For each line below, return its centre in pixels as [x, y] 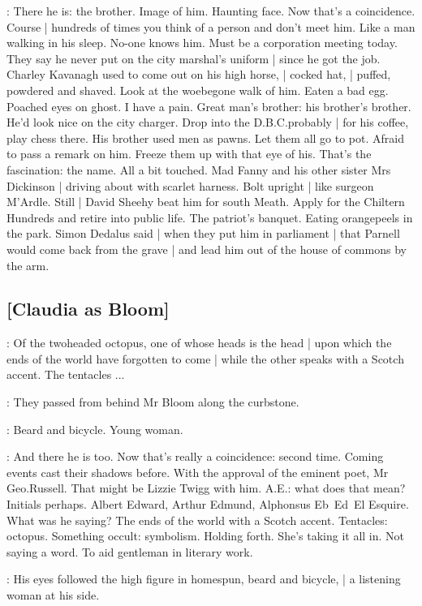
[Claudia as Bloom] [88, 309]
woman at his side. [53, 595]
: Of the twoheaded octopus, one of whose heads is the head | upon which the [199, 343]
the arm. [28, 265]
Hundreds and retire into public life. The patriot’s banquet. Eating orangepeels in [210, 217]
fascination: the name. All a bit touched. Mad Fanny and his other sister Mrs [199, 169]
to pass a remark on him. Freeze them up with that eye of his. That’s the [189, 154]
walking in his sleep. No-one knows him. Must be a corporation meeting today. [202, 43]
